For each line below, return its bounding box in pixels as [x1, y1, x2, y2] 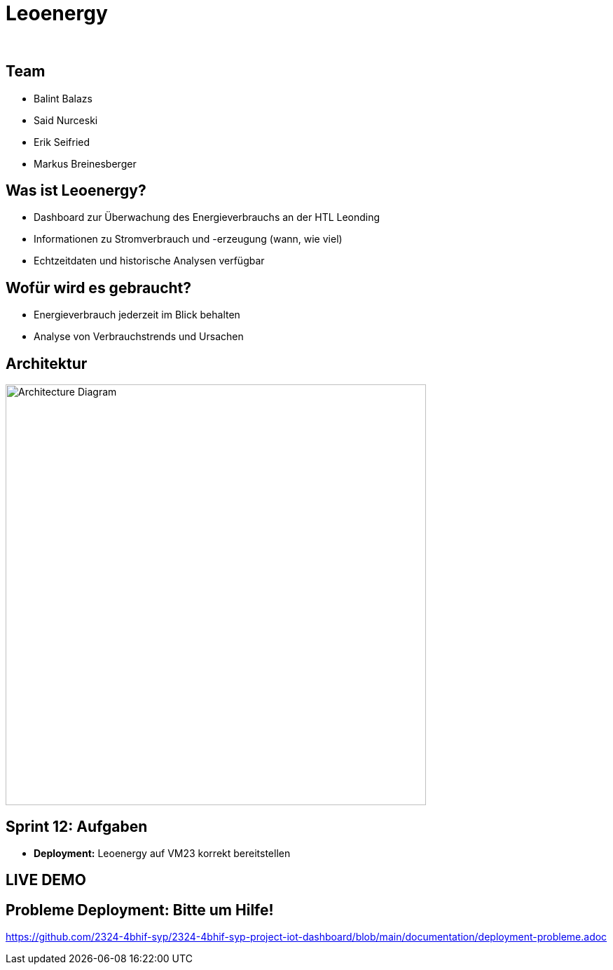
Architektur [6, 354, 88, 372]
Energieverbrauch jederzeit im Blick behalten [34, 309, 240, 321]
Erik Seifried [34, 135, 90, 148]
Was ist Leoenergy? [6, 182, 146, 200]
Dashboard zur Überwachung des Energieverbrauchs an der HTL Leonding [34, 211, 380, 224]
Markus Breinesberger [34, 157, 137, 170]
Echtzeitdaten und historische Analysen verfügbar [34, 255, 265, 267]
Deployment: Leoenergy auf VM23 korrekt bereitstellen [34, 847, 291, 859]
